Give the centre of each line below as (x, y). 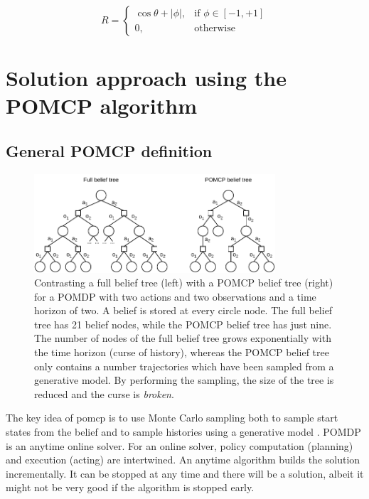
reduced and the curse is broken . (104, 393)
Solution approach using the (146, 78)
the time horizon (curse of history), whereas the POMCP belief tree (182, 352)
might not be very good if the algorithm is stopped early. (130, 487)
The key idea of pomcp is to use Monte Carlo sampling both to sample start (172, 418)
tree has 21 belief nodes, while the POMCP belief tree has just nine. (183, 324)
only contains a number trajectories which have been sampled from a (184, 366)
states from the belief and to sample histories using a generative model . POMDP (183, 432)
